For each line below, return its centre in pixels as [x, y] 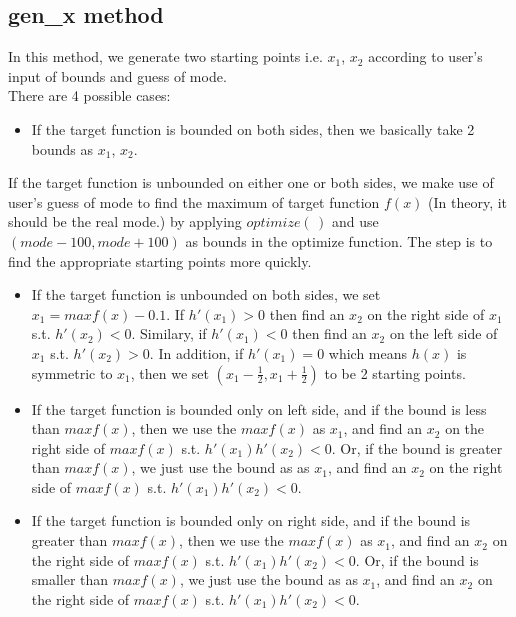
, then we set [169, 372]
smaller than [70, 579]
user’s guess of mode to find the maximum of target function [194, 201]
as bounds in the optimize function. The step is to [339, 240]
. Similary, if [169, 333]
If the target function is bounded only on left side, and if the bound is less [259, 408]
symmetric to [72, 372]
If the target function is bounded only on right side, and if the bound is [251, 520]
